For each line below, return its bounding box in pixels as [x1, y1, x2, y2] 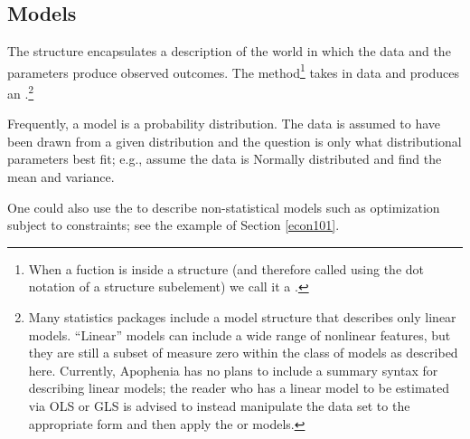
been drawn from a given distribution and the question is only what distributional [7, 131, 462, 150]
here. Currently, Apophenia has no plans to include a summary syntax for [28, 360, 438, 379]
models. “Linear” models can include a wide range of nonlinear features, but [28, 325, 451, 344]
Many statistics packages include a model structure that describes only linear [28, 308, 456, 327]
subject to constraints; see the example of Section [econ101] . [7, 215, 340, 234]
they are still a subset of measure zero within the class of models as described [28, 343, 458, 362]
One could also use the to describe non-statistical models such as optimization [7, 197, 440, 216]
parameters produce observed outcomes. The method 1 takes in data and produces [7, 60, 459, 81]
